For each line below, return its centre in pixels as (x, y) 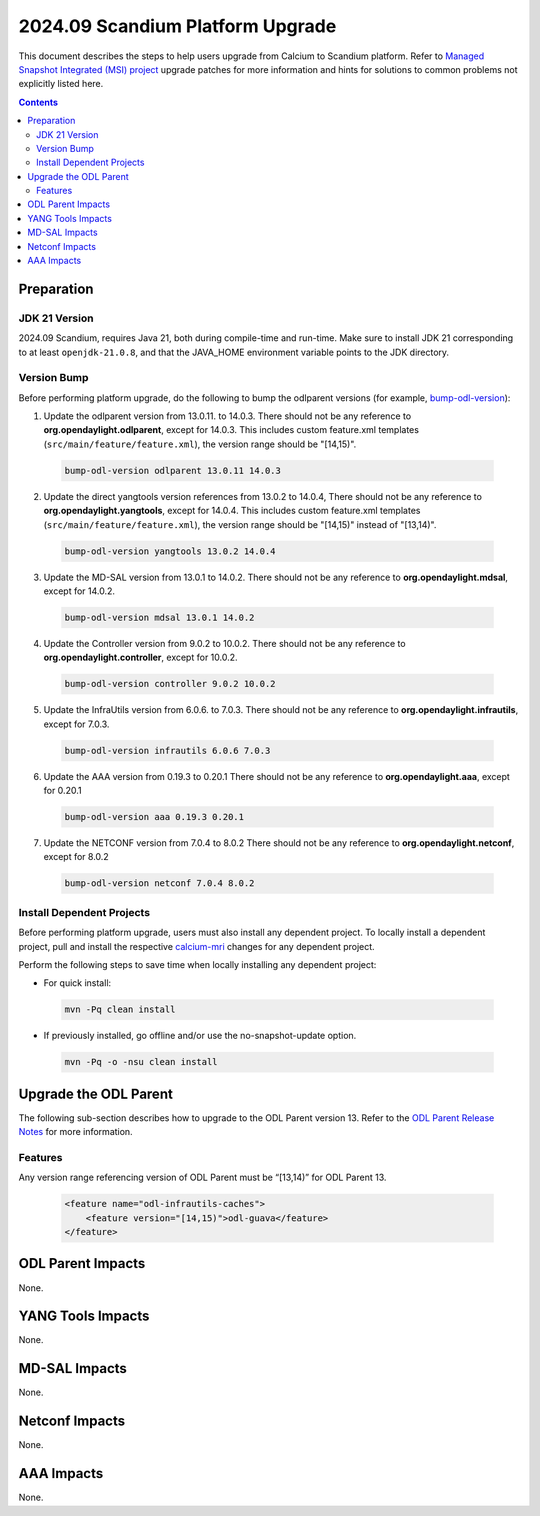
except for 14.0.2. (79, 591)
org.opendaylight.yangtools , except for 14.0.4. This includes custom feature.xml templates (232, 511)
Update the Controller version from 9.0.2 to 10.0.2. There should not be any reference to (224, 643)
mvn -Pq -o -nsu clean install (141, 1062)
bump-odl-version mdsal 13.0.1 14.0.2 (159, 617)
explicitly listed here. (61, 84)
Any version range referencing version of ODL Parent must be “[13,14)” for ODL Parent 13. (202, 1177)
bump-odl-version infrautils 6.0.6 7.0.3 (167, 750)
